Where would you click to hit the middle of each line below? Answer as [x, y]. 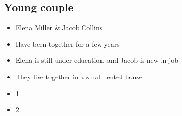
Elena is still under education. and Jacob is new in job [97, 60]
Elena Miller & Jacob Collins [59, 28]
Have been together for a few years [67, 44]
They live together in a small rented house [79, 76]
